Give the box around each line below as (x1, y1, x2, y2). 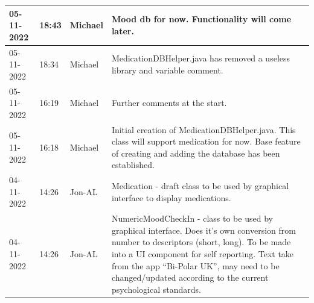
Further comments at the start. (111, 96, 227, 109)
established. (111, 158, 155, 171)
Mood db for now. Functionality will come (111, 13, 292, 25)
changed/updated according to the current (111, 271, 269, 284)
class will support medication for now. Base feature (111, 135, 301, 148)
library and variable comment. (111, 63, 223, 76)
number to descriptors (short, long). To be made (111, 236, 291, 248)
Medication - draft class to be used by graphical (111, 180, 289, 192)
